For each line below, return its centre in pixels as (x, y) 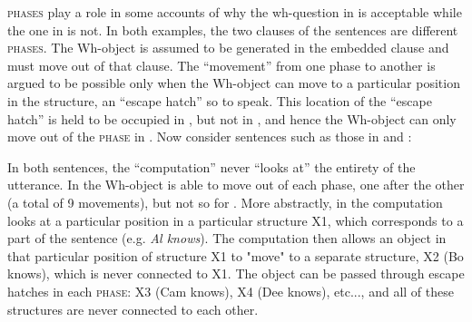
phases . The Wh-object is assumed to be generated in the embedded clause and (228, 48)
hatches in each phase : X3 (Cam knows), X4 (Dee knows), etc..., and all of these (231, 291)
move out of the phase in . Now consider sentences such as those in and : (210, 137)
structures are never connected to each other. (133, 309)
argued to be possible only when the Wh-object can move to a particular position (234, 83)
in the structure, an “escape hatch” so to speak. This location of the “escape (220, 100)
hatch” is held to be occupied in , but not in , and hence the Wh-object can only (232, 118)
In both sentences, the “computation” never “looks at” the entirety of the (211, 166)
